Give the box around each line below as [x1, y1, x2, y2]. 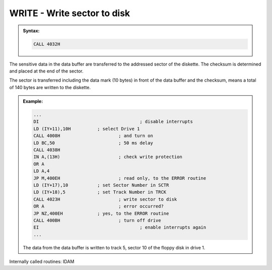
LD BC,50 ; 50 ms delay [33, 140, 153, 146]
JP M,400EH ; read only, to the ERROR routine [33, 175, 207, 181]
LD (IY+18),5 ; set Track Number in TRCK [33, 189, 167, 195]
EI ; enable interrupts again [33, 225, 207, 230]
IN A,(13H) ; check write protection [33, 154, 182, 160]
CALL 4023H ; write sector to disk [33, 196, 177, 202]
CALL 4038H [33, 147, 60, 153]
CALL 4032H [33, 41, 60, 47]
